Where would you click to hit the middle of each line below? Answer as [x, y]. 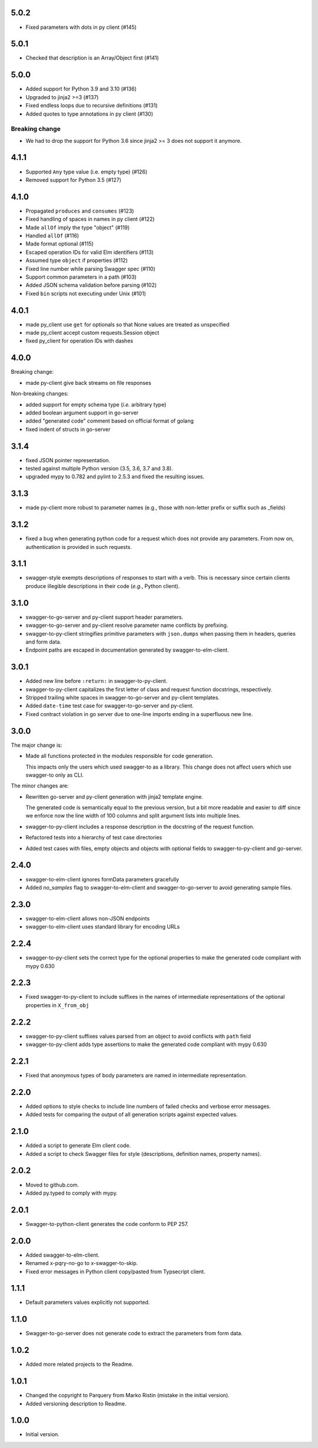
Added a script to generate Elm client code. [78, 1146]
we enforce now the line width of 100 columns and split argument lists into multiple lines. [133, 816]
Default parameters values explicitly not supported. [88, 1302]
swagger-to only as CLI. [55, 775]
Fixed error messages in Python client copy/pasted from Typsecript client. [115, 1272]
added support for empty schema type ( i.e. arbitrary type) [96, 404]
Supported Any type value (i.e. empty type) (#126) [87, 172]
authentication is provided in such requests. [79, 547]
